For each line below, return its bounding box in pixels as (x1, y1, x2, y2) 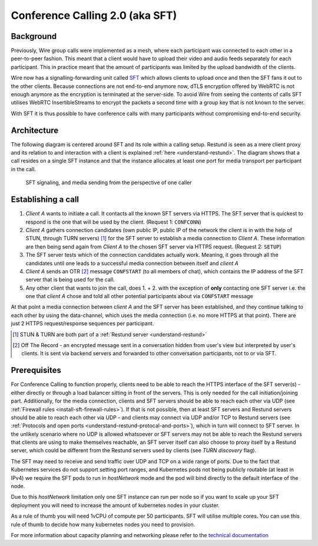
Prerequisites (11, 365, 61, 375)
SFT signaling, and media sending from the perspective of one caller (25, 179, 192, 186)
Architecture (11, 125, 59, 135)
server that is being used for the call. (25, 276, 115, 283)
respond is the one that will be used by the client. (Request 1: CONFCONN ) (25, 218, 201, 225)
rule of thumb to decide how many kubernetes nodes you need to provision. (11, 521, 196, 528)
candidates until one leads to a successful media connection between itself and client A (25, 260, 238, 267)
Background (11, 31, 57, 41)
